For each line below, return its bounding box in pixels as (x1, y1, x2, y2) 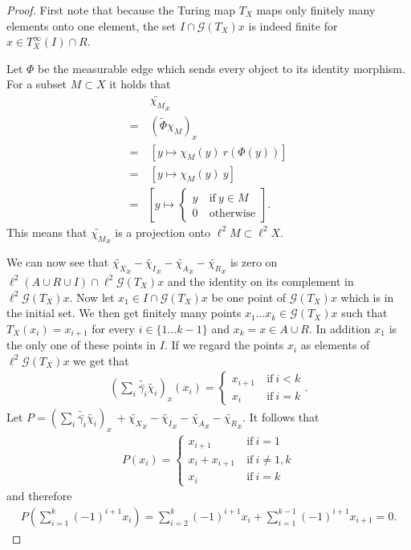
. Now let (69, 288, 115, 305)
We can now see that (6, 254, 109, 271)
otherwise (209, 207, 256, 219)
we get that (73, 352, 129, 369)
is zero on (230, 254, 278, 271)
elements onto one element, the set (6, 17, 177, 34)
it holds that (109, 75, 171, 92)
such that (341, 304, 388, 321)
